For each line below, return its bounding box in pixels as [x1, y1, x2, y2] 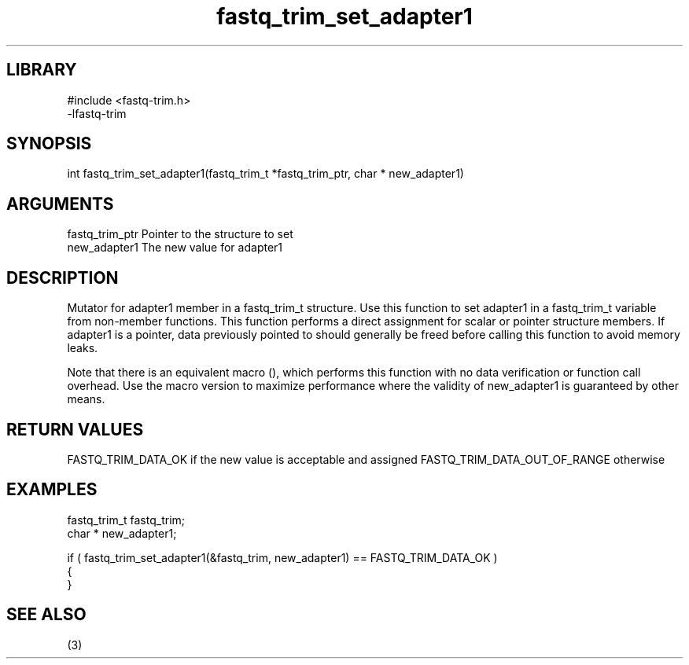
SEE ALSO [6, 604, 87, 625]
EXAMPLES [6, 479, 98, 500]
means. [67, 392, 105, 406]
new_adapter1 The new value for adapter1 [67, 241, 283, 255]
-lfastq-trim [67, 106, 127, 120]
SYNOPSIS [6, 134, 92, 154]
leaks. [67, 341, 98, 355]
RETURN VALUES [6, 419, 144, 439]
